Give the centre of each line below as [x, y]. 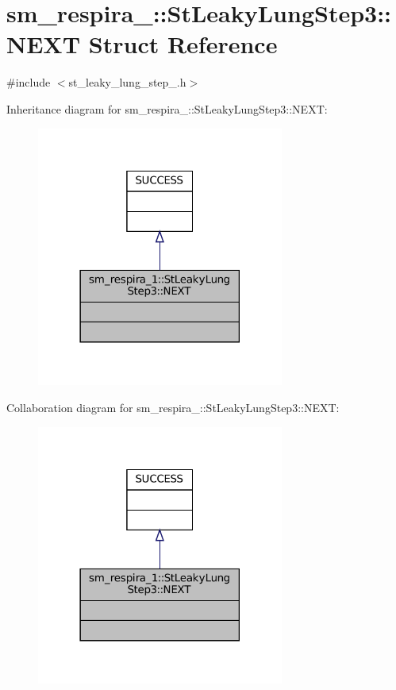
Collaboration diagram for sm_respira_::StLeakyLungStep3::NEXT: [173, 407]
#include [29, 82]
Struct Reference [183, 44]
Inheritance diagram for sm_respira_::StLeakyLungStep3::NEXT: [167, 108]
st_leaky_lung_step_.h [127, 82]
